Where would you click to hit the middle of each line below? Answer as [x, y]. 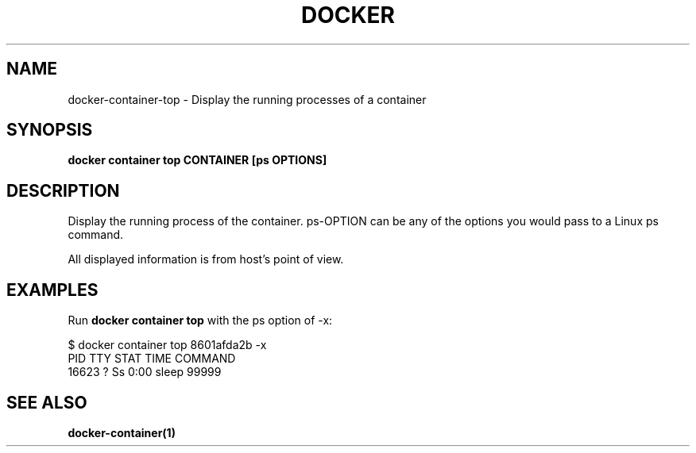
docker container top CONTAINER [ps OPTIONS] [197, 160]
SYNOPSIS [50, 130]
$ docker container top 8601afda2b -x [167, 345]
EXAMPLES [52, 290]
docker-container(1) [122, 432]
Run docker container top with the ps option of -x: [200, 321]
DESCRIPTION [63, 190]
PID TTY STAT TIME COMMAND [152, 359]
